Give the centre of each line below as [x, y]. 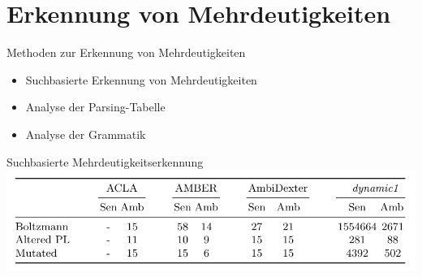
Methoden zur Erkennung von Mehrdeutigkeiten [126, 52]
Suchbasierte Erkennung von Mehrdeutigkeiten [141, 79]
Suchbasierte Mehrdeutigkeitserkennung [105, 161]
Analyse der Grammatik [86, 134]
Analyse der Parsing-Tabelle [95, 107]
